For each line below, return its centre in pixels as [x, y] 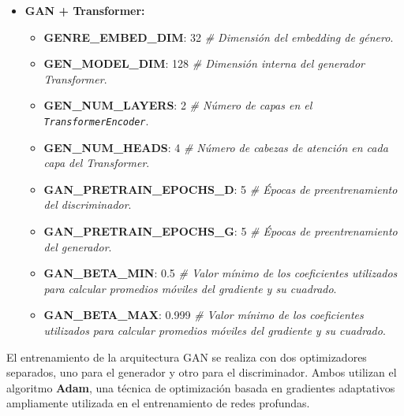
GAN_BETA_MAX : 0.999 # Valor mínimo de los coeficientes [204, 315]
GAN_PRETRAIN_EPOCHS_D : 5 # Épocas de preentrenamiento [221, 189]
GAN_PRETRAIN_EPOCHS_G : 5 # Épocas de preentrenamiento [221, 231]
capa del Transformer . [97, 163]
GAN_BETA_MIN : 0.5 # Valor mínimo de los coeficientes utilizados [221, 273]
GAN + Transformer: [85, 10]
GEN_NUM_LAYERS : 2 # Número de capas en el [178, 105]
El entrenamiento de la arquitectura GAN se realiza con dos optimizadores [187, 357]
